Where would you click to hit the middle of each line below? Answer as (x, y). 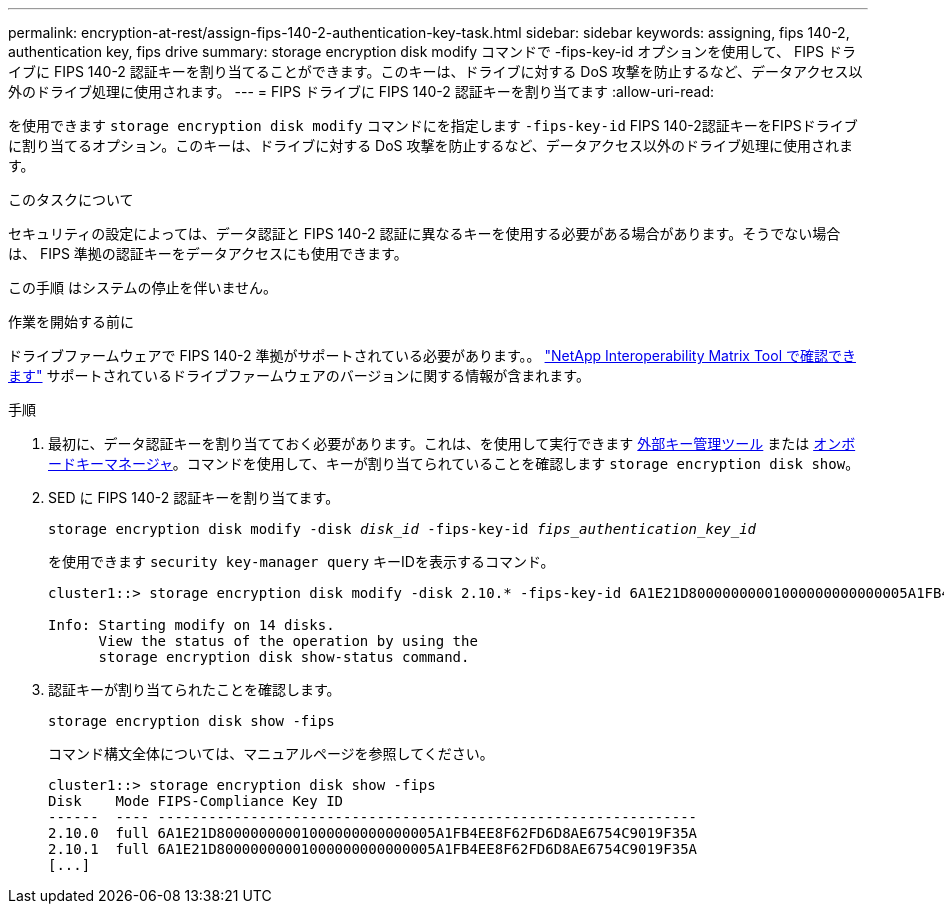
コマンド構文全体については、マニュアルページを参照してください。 (271, 753)
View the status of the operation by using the (288, 641)
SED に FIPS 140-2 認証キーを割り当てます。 (194, 497)
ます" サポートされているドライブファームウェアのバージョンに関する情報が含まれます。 (299, 375)
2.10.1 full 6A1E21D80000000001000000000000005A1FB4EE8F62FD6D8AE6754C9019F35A (373, 849)
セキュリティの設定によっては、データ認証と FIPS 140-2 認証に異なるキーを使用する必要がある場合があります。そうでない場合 (424, 233)
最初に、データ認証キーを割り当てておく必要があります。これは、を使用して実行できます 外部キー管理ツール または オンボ (452, 443)
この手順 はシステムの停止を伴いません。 (143, 287)
